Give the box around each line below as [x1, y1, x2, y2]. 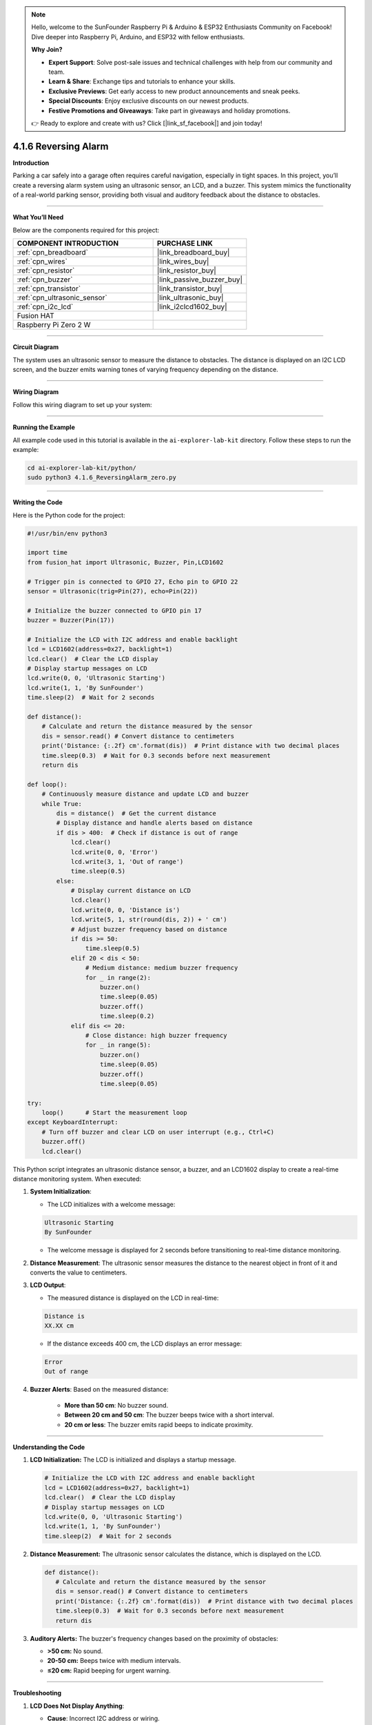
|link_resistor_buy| [156, 266, 216, 275]
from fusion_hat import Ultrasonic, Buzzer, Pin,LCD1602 [27, 558, 224, 566]
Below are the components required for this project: [12, 226, 160, 234]
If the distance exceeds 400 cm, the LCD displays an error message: [47, 1339, 242, 1348]
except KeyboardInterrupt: [27, 1118, 118, 1126]
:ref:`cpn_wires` [17, 257, 68, 266]
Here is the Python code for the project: [12, 511, 125, 519]
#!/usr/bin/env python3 [27, 529, 108, 538]
